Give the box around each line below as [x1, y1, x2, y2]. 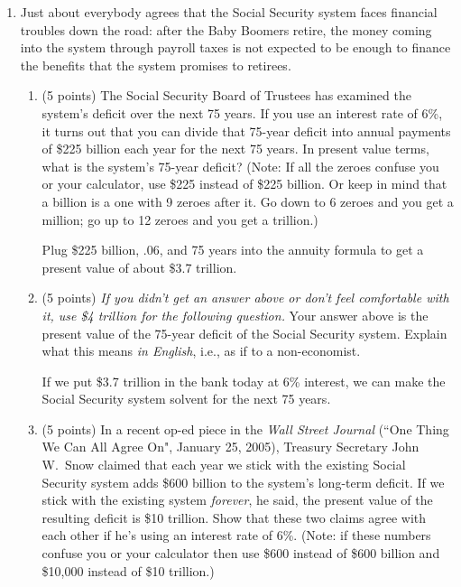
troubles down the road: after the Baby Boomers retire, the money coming [20, 20, 432, 39]
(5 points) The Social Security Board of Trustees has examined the [41, 86, 411, 105]
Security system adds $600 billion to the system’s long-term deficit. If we [41, 472, 445, 491]
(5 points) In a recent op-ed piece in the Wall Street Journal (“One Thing [41, 419, 449, 438]
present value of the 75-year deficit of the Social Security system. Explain [41, 323, 447, 342]
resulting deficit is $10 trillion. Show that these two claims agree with [41, 508, 427, 526]
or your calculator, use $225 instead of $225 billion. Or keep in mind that [41, 174, 447, 193]
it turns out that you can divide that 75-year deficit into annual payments [41, 121, 451, 140]
